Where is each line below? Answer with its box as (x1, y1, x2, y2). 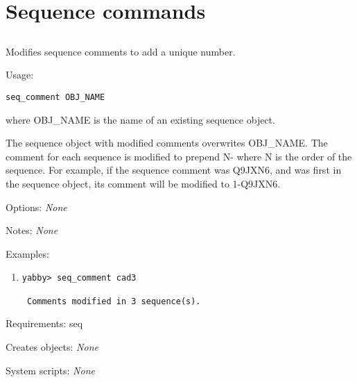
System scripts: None (6, 363, 95, 377)
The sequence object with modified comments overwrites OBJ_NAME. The (6, 135, 328, 150)
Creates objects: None (6, 339, 98, 354)
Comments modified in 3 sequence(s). (26, 296, 201, 306)
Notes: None (6, 223, 58, 238)
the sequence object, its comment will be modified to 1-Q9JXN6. (6, 176, 281, 190)
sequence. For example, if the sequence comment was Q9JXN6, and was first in (6, 163, 342, 177)
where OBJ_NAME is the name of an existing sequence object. (6, 112, 275, 126)
